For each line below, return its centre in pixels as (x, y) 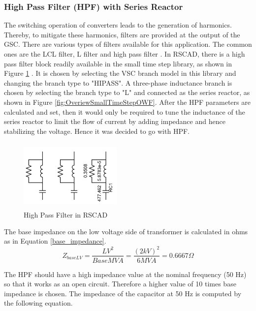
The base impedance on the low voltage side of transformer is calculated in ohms (126, 231)
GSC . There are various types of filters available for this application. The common (128, 44)
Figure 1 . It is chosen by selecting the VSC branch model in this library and (120, 73)
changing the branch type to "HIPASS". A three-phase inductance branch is (118, 82)
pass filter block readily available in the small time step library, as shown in (118, 63)
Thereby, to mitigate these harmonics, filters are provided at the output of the (122, 34)
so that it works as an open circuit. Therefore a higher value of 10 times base (120, 284)
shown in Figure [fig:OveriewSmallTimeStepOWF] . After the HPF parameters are (127, 102)
